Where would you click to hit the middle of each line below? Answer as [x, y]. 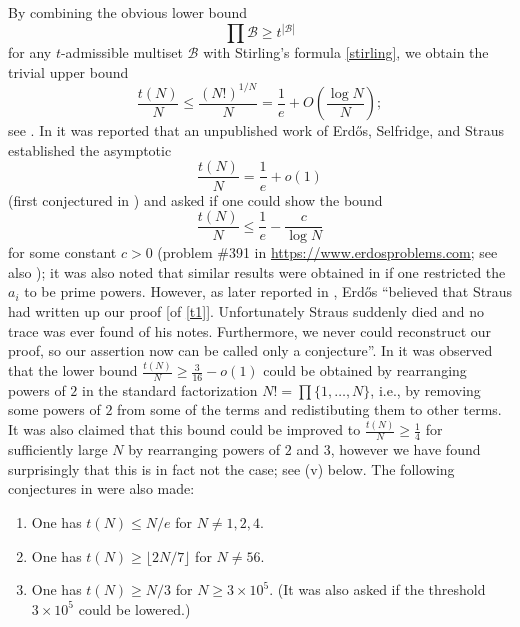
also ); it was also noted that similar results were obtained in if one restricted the [257, 271]
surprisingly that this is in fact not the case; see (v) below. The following [231, 468]
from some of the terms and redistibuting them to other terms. [309, 409]
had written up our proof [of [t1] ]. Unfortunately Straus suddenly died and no [246, 310]
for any [30, 52]
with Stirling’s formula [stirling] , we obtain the [346, 52]
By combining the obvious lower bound [128, 12]
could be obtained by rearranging [365, 370]
